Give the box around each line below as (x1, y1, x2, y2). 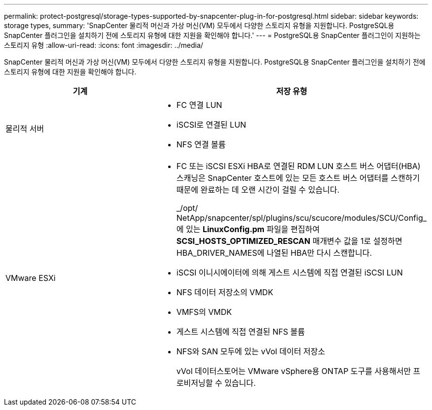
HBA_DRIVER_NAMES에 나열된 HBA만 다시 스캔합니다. (176, 248, 372, 258)
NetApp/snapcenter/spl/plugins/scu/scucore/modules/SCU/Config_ (176, 213, 427, 223)
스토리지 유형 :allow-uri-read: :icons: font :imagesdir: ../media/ (4, 41, 203, 49)
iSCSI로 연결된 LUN (176, 120, 247, 130)
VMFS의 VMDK (176, 307, 232, 317)
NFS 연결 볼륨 (176, 139, 226, 149)
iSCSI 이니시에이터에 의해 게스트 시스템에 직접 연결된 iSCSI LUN (176, 268, 403, 277)
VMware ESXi (5, 273, 56, 283)
